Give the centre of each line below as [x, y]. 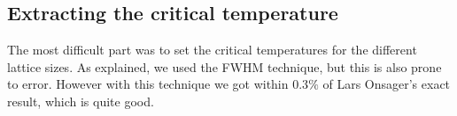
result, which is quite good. [81, 101]
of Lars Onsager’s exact [387, 84]
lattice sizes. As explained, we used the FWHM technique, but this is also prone [225, 66]
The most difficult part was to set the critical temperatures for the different [212, 50]
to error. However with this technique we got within [148, 84]
